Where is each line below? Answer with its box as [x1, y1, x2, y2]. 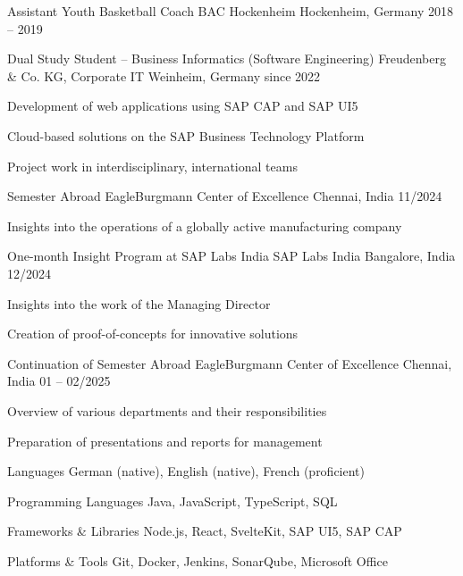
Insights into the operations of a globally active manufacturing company [7, 216, 402, 235]
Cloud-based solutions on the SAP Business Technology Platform [7, 126, 365, 145]
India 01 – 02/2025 [7, 371, 111, 390]
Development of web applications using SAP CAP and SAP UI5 [7, 96, 358, 115]
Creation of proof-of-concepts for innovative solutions [7, 324, 299, 343]
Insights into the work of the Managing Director [7, 294, 271, 313]
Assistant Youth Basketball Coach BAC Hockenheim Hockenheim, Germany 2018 [7, 2, 453, 20]
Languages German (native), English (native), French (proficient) [7, 462, 366, 480]
